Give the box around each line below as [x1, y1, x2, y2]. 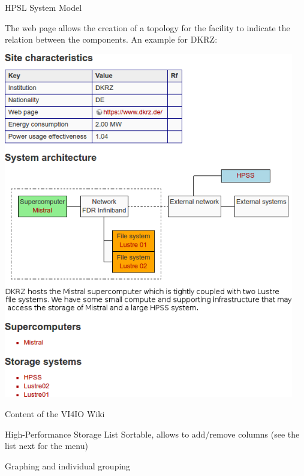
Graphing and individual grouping [5, 459, 131, 472]
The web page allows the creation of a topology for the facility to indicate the [5, 21, 290, 34]
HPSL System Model [5, 1, 82, 13]
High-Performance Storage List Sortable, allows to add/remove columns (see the [5, 427, 300, 440]
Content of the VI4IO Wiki [5, 408, 105, 420]
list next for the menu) [5, 439, 88, 452]
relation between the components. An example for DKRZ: [5, 33, 218, 46]
